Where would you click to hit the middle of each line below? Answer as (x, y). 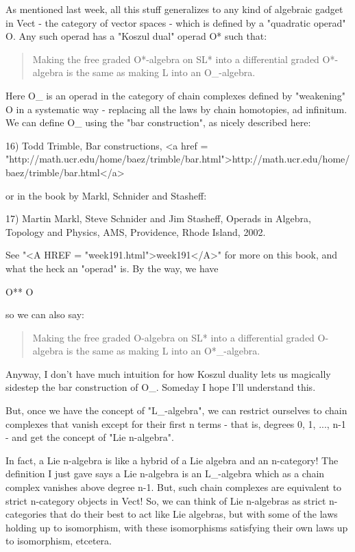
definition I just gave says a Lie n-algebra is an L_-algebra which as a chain (165, 473)
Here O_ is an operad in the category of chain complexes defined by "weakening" (176, 95)
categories (26, 514)
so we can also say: (45, 314)
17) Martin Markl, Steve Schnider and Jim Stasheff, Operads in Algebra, (158, 218)
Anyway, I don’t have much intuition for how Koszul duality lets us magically (168, 373)
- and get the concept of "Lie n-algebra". (90, 437)
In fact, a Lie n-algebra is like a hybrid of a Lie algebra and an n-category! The (172, 460)
